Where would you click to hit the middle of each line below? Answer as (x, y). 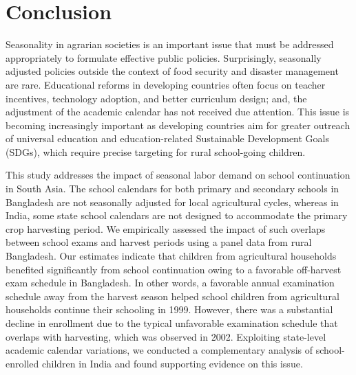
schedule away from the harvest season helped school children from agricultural (172, 296)
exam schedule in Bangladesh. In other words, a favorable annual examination (170, 283)
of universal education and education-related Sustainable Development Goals (168, 138)
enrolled (22, 363)
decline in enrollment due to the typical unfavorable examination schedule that (172, 323)
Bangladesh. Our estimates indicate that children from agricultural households (171, 256)
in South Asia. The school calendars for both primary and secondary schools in (172, 189)
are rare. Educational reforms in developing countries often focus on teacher (166, 84)
